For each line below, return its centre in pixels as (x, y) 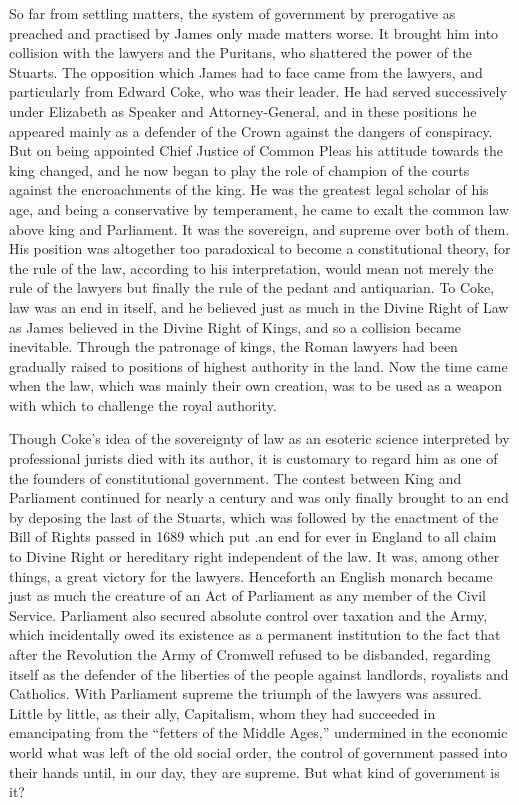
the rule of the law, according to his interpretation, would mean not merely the (251, 267)
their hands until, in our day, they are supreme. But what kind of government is (254, 771)
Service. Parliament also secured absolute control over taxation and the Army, (248, 614)
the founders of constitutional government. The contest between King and (235, 477)
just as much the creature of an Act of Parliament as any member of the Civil (247, 595)
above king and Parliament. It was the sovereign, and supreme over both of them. (259, 228)
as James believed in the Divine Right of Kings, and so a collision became (235, 326)
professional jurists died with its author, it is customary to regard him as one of (253, 458)
